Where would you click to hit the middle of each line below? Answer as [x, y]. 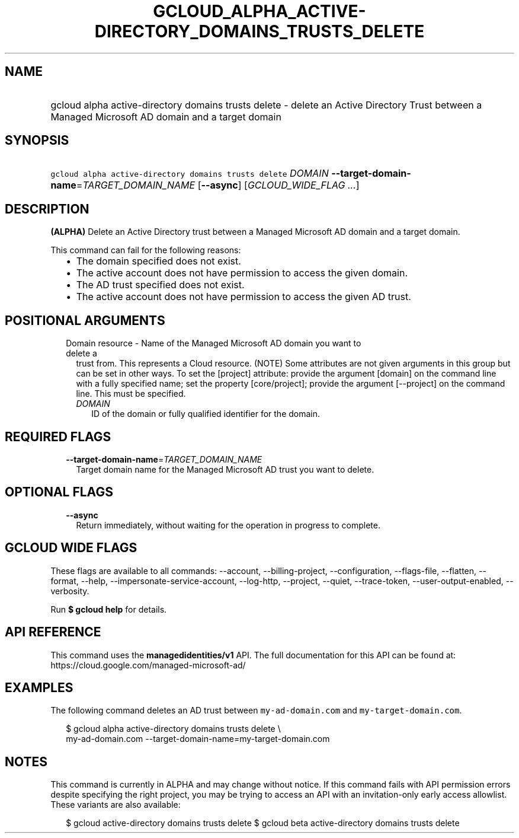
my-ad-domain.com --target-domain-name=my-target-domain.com [198, 739]
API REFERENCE [53, 632]
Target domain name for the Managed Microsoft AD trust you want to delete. [225, 469]
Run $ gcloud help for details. [109, 609]
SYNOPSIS [37, 141]
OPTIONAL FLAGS [59, 492]
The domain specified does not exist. [158, 261]
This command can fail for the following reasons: [146, 250]
